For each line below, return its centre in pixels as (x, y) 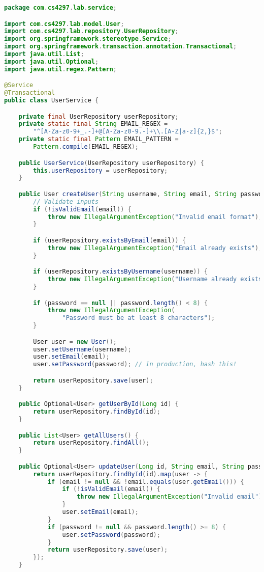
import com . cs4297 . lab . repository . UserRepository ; (91, 31)
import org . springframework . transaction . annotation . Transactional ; (121, 47)
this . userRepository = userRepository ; (101, 170)
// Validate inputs (66, 201)
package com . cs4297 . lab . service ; (61, 8)
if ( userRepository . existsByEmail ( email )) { (110, 240)
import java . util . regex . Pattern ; (61, 69)
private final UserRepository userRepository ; (98, 116)
